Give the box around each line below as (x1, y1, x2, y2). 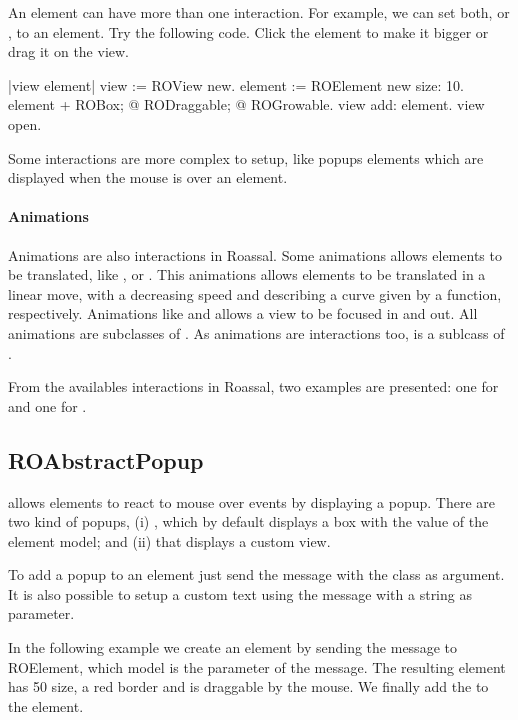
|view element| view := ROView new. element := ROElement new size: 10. (8, 74, 464, 95)
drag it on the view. (8, 41, 129, 62)
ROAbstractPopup (8, 444, 204, 475)
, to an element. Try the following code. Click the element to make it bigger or (8, 21, 489, 42)
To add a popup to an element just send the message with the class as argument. (8, 564, 505, 585)
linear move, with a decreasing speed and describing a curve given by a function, (8, 283, 502, 304)
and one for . (8, 395, 87, 416)
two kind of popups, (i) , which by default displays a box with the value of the (8, 511, 489, 532)
